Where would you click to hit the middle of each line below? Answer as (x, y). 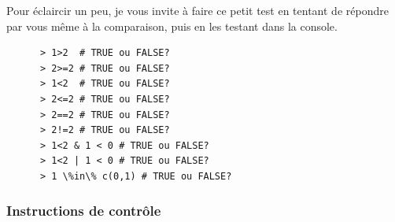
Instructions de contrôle (84, 211)
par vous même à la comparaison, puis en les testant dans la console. (172, 26)
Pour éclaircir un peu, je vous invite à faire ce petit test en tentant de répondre (197, 10)
